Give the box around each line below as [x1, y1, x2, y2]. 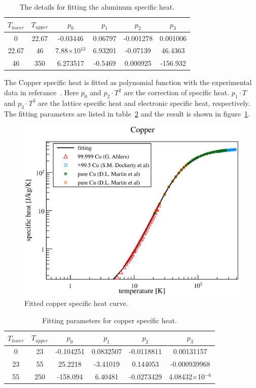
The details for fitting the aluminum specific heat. [19, 2, 175, 12]
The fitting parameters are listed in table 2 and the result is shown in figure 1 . [4, 108, 250, 119]
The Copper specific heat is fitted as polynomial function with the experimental [4, 77, 252, 88]
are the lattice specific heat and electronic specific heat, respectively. [38, 97, 250, 108]
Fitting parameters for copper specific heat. [42, 315, 177, 325]
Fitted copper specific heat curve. [24, 298, 128, 308]
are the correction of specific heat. [124, 87, 230, 98]
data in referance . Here [4, 87, 79, 98]
